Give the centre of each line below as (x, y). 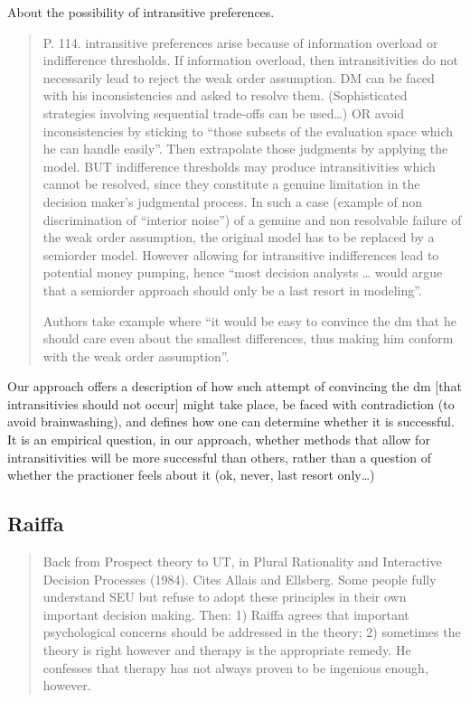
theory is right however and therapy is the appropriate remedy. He (227, 650)
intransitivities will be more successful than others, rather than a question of (219, 457)
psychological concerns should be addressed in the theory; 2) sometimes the (252, 632)
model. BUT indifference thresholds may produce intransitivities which (239, 166)
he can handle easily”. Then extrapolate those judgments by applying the (245, 149)
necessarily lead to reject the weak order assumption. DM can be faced (239, 77)
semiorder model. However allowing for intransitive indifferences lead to (241, 254)
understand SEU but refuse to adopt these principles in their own (225, 597)
